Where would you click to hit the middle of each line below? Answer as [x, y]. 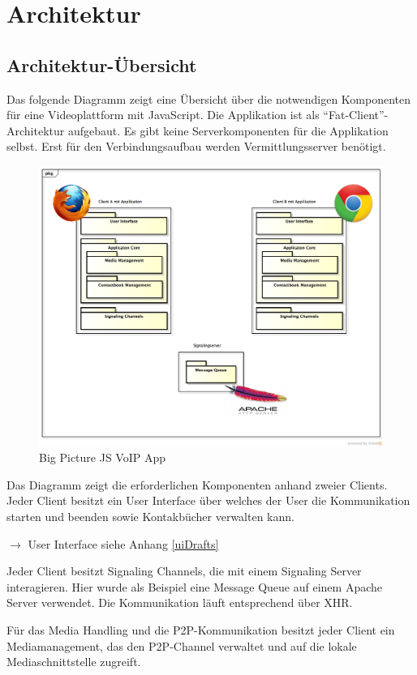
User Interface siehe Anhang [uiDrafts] [123, 543]
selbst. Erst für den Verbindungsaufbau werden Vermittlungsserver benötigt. [196, 146]
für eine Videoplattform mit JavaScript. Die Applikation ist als [163, 115]
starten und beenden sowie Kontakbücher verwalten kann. [150, 517]
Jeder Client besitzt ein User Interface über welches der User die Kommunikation [208, 500]
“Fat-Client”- [356, 115]
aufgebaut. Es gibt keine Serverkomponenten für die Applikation [228, 130]
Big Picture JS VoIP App [103, 457]
